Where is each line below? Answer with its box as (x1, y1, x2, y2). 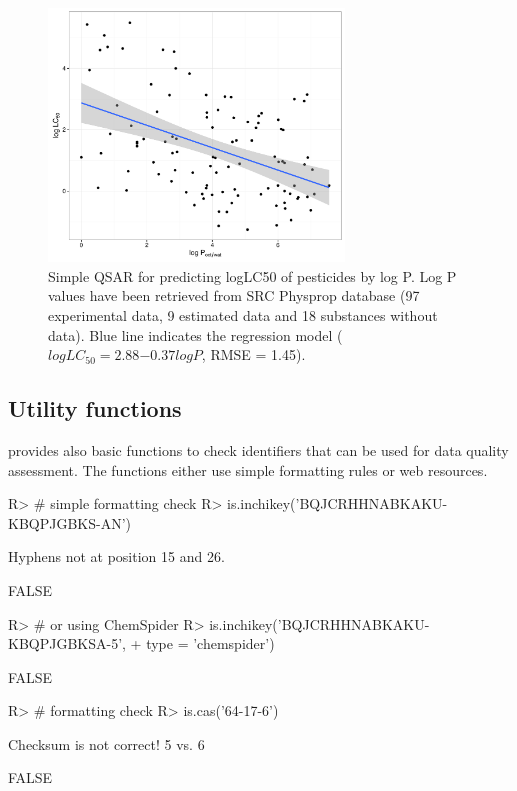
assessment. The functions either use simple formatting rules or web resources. (8, 459, 488, 480)
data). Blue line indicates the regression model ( (48, 324, 343, 345)
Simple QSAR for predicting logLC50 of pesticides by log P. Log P (48, 265, 457, 286)
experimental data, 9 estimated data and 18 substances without (48, 304, 438, 325)
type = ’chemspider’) (146, 633, 275, 654)
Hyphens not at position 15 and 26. (8, 546, 225, 567)
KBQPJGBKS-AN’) (8, 512, 132, 533)
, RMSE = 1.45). (201, 344, 306, 365)
